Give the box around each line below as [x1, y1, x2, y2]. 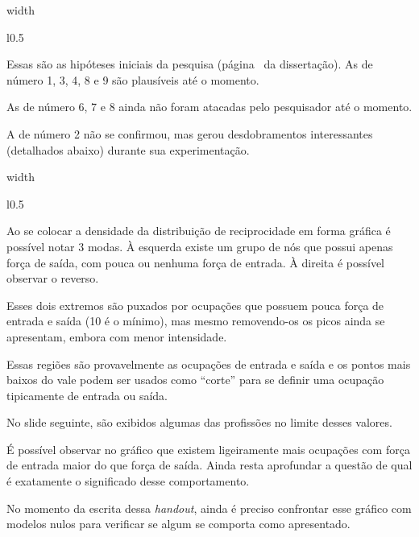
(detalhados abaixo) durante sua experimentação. [6, 141, 250, 158]
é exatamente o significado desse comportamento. [6, 473, 250, 489]
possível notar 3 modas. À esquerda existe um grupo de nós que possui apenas [6, 238, 393, 254]
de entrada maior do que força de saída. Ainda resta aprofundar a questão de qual [6, 456, 413, 473]
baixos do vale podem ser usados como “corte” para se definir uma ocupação [6, 371, 384, 388]
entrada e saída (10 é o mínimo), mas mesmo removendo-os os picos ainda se [6, 312, 385, 329]
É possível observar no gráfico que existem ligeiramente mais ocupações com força [6, 440, 410, 457]
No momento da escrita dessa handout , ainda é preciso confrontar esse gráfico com [6, 499, 412, 516]
